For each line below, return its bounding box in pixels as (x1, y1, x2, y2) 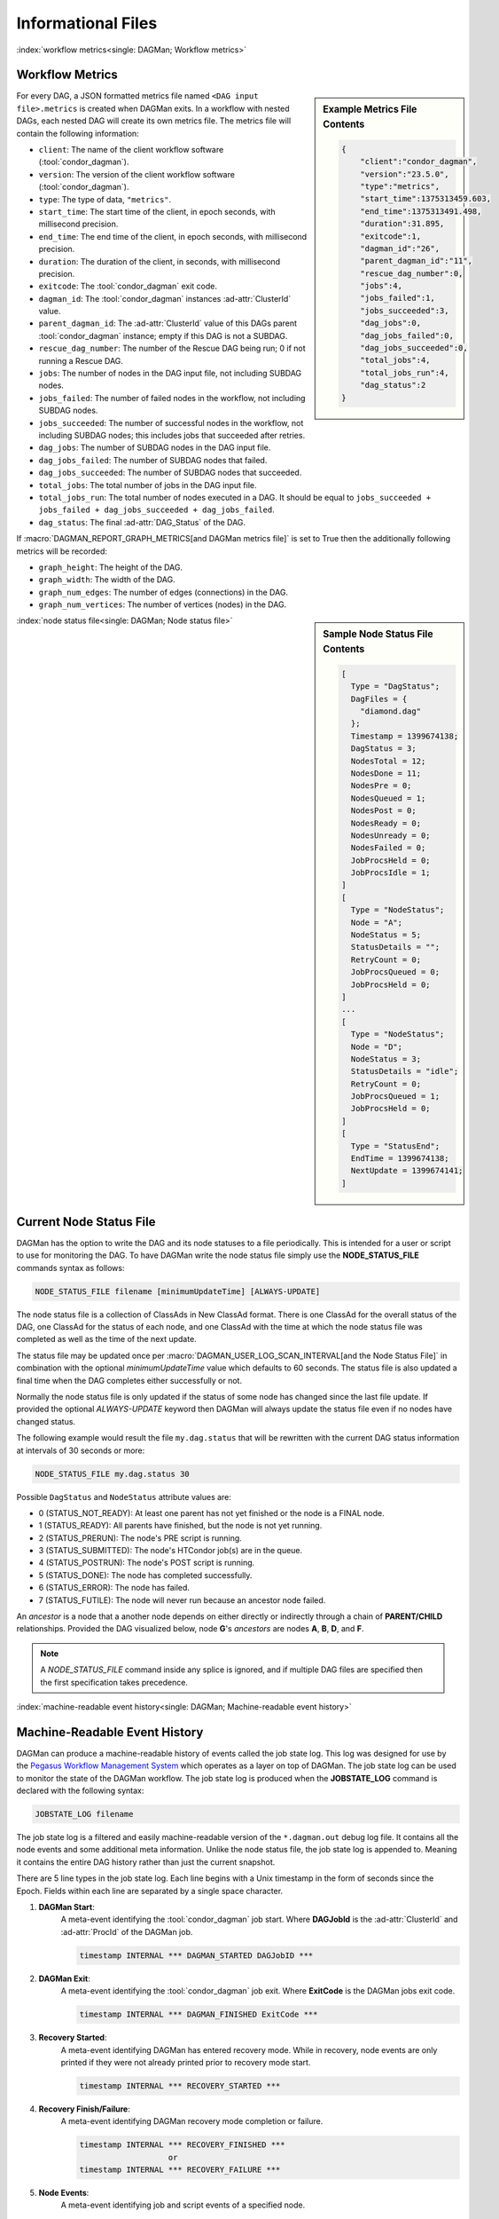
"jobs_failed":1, (360, 293, 436, 304)
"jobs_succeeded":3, (360, 305, 449, 315)
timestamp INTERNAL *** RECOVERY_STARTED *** (79, 2081, 281, 2090)
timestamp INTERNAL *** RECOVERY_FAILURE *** (79, 2165, 281, 2175)
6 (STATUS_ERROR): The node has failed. (38, 1583, 191, 1593)
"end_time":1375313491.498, (360, 206, 482, 217)
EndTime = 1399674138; (350, 1154, 449, 1164)
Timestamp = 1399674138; (350, 730, 459, 741)
